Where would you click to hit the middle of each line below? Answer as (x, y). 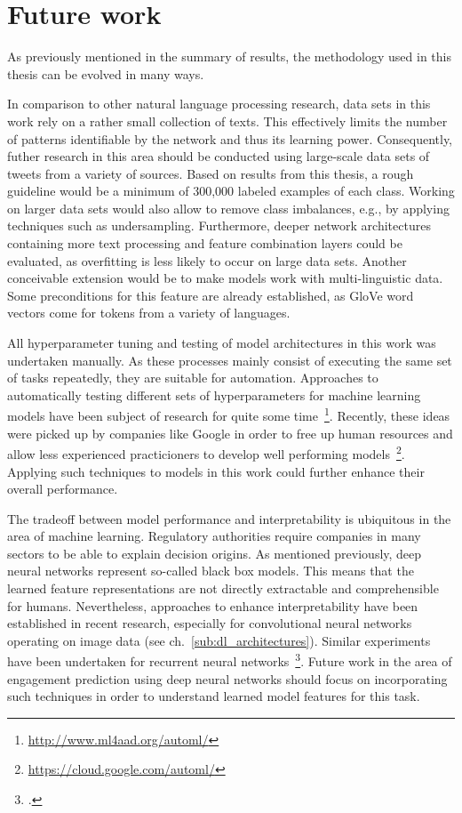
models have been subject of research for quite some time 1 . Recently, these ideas (229, 415)
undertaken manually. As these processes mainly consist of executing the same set (230, 360)
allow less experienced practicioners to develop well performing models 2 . (206, 452)
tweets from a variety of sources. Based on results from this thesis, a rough (211, 173)
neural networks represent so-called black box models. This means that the (211, 571)
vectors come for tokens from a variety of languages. (149, 313)
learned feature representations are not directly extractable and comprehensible (223, 588)
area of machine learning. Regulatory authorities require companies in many (214, 536)
